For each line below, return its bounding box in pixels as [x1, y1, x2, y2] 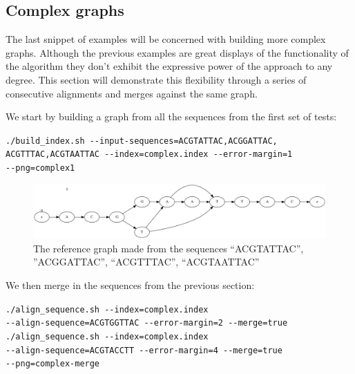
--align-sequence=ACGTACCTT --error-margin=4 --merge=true [6, 345, 282, 355]
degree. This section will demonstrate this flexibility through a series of [6, 72, 307, 86]
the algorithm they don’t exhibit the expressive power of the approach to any [6, 59, 333, 73]
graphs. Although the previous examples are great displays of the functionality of [6, 45, 349, 59]
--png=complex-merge [6, 359, 100, 369]
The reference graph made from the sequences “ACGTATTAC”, [33, 241, 304, 255]
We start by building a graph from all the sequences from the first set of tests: [6, 109, 337, 124]
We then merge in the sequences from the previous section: [6, 278, 255, 292]
